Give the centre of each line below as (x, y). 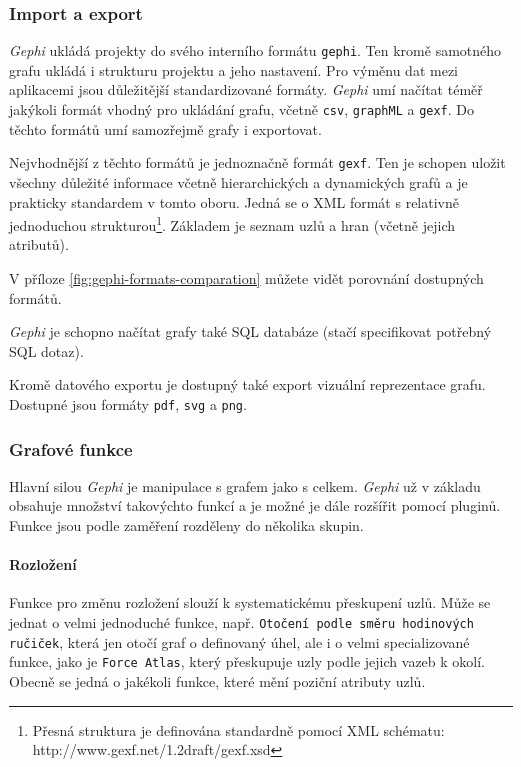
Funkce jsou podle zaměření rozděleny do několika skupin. (186, 525)
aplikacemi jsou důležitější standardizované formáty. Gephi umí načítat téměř (246, 89)
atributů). (39, 244)
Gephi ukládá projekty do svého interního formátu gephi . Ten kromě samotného (255, 50)
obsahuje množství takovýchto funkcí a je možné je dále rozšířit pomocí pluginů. (255, 505)
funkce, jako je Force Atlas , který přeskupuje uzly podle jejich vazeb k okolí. (247, 661)
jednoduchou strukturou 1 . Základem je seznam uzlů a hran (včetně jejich (232, 223)
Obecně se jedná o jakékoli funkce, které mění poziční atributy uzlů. (217, 680)
